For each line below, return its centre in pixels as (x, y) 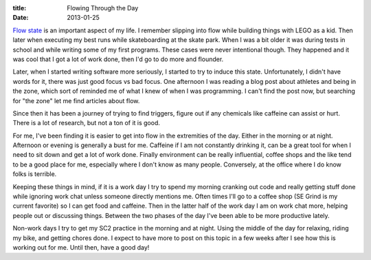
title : (20, 8)
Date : (21, 18)
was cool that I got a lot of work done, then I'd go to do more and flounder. (118, 59)
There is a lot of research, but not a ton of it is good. (87, 123)
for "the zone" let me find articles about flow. (76, 100)
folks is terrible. (35, 174)
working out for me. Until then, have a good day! (81, 247)
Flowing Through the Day (103, 8)
